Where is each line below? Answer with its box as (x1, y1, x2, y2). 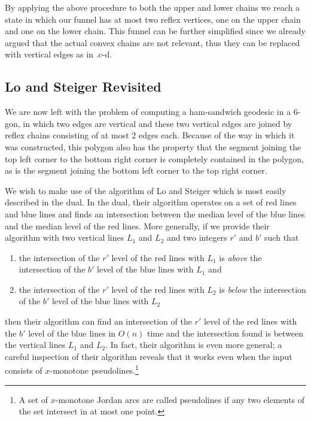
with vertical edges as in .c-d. (5, 48, 112, 60)
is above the (219, 251, 262, 263)
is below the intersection (219, 283, 306, 295)
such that (264, 231, 299, 244)
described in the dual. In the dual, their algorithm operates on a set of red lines (5, 196, 297, 208)
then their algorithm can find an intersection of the (5, 315, 192, 328)
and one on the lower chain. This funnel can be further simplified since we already (5, 25, 306, 37)
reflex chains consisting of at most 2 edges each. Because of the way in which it (5, 129, 295, 141)
